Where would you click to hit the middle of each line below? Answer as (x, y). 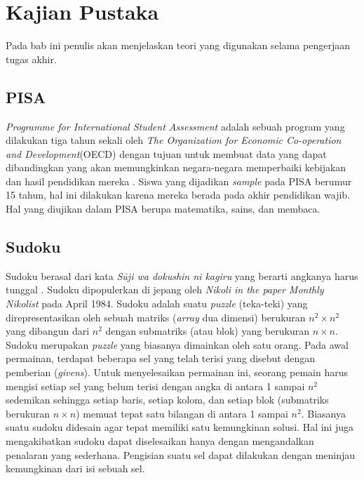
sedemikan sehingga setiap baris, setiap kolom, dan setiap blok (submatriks (167, 400)
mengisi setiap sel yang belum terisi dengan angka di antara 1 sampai (155, 386)
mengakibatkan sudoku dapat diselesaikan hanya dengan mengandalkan (160, 441)
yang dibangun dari (48, 331)
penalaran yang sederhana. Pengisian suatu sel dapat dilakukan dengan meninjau (181, 454)
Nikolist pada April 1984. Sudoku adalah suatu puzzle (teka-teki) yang (157, 304)
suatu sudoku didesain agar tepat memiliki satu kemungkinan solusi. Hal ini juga (180, 427)
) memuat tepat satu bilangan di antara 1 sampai (182, 413)
